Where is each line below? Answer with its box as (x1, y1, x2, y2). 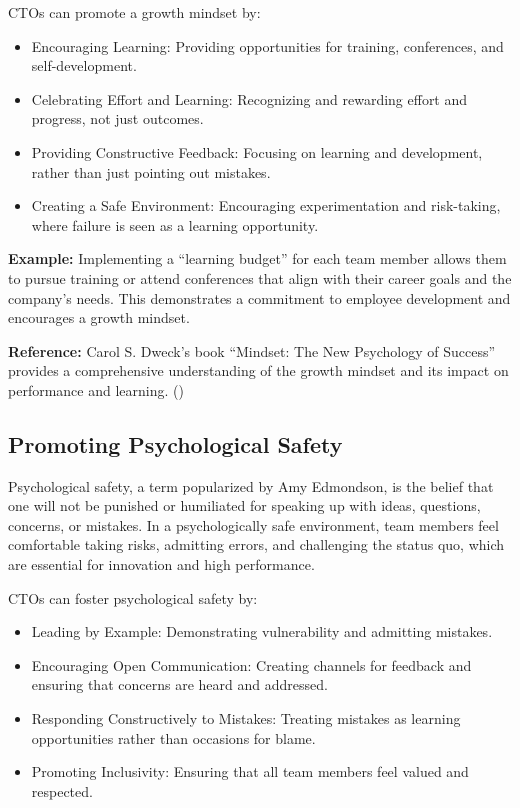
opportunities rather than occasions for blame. (31, 727, 316, 748)
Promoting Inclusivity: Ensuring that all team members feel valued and (31, 761, 469, 782)
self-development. (31, 55, 137, 76)
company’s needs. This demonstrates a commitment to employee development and (8, 287, 511, 308)
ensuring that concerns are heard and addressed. (31, 674, 328, 695)
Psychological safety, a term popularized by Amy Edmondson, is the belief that (8, 475, 494, 496)
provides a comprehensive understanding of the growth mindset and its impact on (8, 360, 509, 381)
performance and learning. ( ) (8, 379, 184, 400)
